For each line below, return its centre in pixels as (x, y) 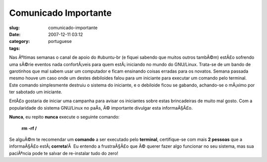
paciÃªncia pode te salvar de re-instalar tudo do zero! (64, 153)
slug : (14, 28)
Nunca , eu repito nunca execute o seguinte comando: (64, 117)
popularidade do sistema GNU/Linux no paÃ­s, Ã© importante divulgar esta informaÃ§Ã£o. (101, 108)
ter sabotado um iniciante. (36, 92)
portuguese (60, 41)
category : (20, 41)
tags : (15, 48)
